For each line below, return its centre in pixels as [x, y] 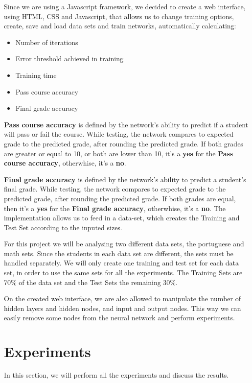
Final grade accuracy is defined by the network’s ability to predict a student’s [125, 179]
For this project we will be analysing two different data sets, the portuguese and [124, 244]
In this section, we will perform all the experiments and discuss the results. [116, 375]
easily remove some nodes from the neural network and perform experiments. [119, 318]
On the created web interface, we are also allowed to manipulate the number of [122, 299]
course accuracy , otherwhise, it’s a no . [65, 163]
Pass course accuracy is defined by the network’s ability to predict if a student [126, 124]
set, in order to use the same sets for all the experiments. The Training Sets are [123, 273]
